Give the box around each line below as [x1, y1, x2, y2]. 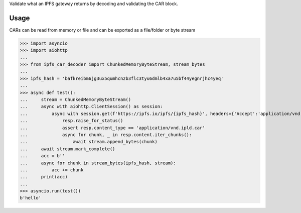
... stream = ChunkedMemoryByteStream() [20, 97, 131, 102]
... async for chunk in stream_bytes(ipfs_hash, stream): [20, 160, 176, 166]
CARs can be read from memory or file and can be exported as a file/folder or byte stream [9, 27, 196, 33]
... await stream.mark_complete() [20, 146, 115, 152]
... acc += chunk [20, 167, 84, 173]
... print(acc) [20, 174, 68, 180]
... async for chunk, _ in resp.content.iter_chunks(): [20, 132, 192, 138]
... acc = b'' [20, 153, 65, 159]
